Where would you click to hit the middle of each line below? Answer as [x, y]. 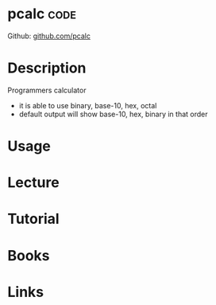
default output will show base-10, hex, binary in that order [113, 114]
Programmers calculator [47, 90]
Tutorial [34, 219]
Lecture [34, 183]
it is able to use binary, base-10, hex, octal [88, 105]
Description [47, 68]
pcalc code [42, 14]
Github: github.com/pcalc [49, 36]
